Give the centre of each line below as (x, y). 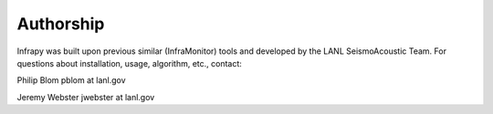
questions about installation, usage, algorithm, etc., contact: (129, 63)
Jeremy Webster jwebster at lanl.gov (86, 97)
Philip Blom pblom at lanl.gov (72, 80)
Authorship (61, 24)
